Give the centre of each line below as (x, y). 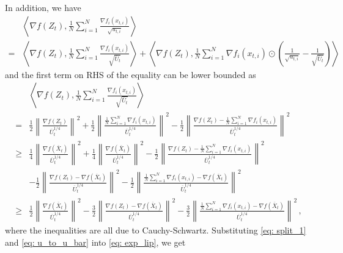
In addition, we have (43, 7)
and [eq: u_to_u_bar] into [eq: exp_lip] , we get (95, 242)
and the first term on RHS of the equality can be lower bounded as (131, 74)
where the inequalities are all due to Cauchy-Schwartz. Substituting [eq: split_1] (156, 230)
